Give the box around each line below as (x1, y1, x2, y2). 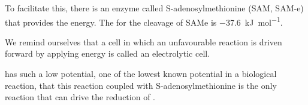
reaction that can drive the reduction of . (5, 91, 155, 103)
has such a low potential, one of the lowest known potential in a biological (5, 67, 277, 80)
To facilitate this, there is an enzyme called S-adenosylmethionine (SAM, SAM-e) (5, 2, 304, 14)
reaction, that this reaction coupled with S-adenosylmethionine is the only (5, 79, 277, 91)
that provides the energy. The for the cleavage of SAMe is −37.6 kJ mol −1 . (5, 14, 283, 28)
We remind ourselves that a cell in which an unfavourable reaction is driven (5, 35, 282, 48)
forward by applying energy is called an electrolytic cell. (5, 47, 210, 60)
